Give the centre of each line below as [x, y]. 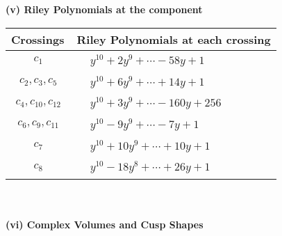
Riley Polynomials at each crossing [174, 39]
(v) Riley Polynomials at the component [104, 9]
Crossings [38, 39]
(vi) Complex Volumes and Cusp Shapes [105, 224]
